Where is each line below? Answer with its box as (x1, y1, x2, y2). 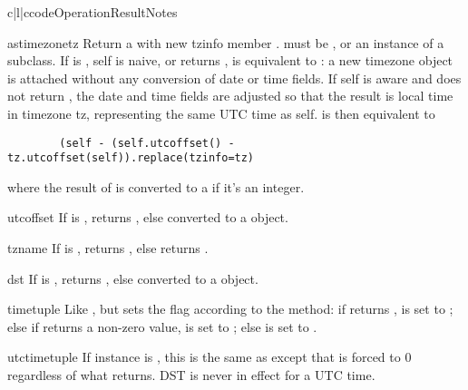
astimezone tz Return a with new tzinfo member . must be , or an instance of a (7, 33, 444, 52)
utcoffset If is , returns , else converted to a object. (7, 208, 288, 227)
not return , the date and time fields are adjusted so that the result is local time (7, 86, 453, 105)
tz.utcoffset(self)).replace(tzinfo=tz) (7, 151, 255, 165)
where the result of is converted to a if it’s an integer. (7, 177, 305, 196)
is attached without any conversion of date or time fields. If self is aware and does (7, 68, 462, 87)
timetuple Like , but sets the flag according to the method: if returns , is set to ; (7, 299, 453, 318)
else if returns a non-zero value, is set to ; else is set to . (7, 317, 317, 336)
